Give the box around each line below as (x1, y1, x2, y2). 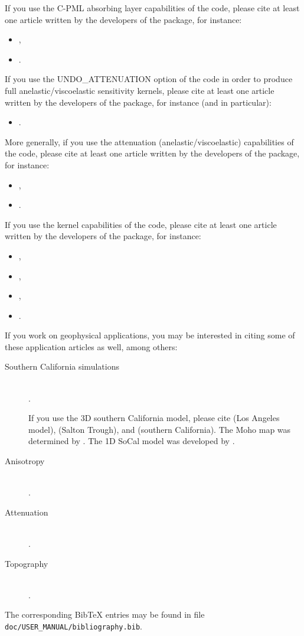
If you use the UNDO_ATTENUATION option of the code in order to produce (5, 73, 293, 85)
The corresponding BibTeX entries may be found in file (5, 608, 205, 621)
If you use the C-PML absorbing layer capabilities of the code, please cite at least (5, 2, 300, 14)
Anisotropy (5, 455, 45, 467)
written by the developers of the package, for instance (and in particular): (5, 96, 272, 108)
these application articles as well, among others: (5, 340, 178, 353)
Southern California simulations (5, 360, 119, 373)
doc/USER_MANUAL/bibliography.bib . (5, 619, 142, 632)
